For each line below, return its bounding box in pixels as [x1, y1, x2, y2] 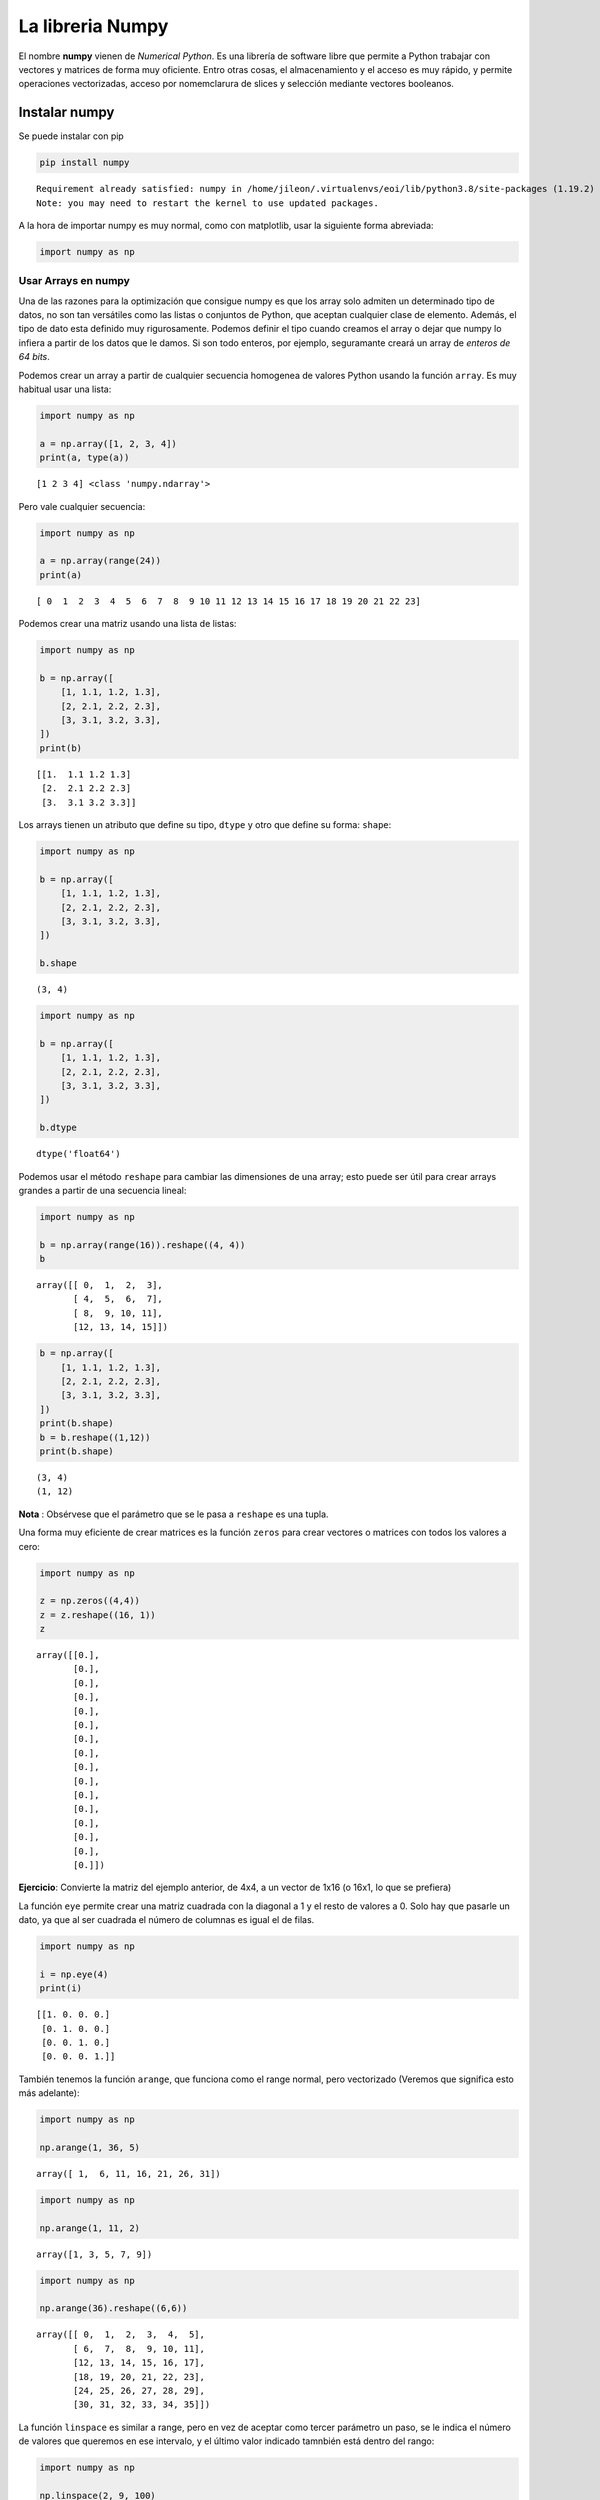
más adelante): [18, 2087, 80, 2099]
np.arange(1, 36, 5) [39, 2141, 140, 2153]
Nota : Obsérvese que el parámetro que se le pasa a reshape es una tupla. [18, 1508, 329, 1520]
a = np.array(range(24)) [39, 555, 162, 567]
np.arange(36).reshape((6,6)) [39, 2303, 188, 2314]
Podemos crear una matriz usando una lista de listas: [18, 618, 237, 630]
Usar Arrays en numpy [18, 274, 130, 288]
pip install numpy [39, 157, 130, 169]
